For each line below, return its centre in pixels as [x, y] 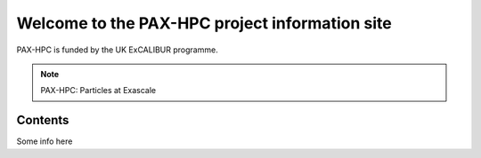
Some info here [45, 141]
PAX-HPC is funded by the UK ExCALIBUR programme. [117, 50]
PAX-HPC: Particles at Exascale [98, 91]
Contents [43, 120]
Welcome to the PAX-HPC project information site [204, 23]
